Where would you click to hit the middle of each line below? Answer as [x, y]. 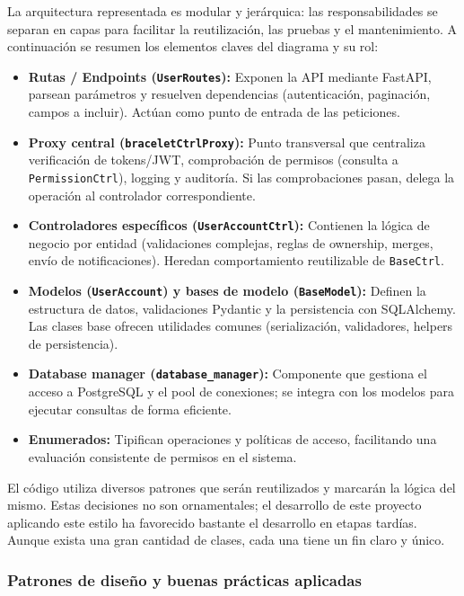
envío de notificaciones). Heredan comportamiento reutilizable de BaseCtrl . [236, 260]
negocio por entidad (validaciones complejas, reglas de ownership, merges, [231, 242]
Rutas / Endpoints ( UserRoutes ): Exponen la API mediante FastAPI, [230, 76]
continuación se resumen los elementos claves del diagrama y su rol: [193, 46]
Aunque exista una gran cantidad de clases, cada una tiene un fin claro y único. [226, 540]
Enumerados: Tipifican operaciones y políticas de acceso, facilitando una [232, 439]
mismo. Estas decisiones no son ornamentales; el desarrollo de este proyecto [214, 505]
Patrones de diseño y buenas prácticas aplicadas [184, 579]
